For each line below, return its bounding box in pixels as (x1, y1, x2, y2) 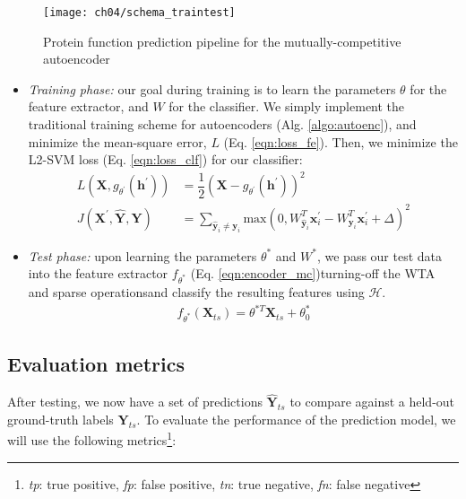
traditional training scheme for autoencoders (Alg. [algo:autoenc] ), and (28, 115, 417, 134)
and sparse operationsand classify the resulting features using (28, 282, 365, 301)
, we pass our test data (316, 246, 443, 265)
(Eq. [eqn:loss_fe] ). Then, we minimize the (223, 132, 458, 151)
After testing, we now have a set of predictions (7, 392, 263, 411)
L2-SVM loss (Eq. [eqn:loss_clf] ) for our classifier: (28, 150, 303, 169)
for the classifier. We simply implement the (168, 97, 405, 116)
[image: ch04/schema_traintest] (43, 6, 236, 19)
